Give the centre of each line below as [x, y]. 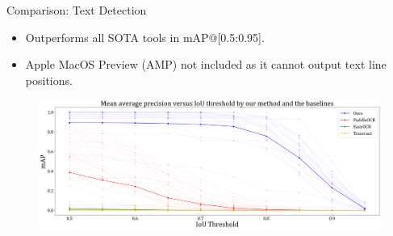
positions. [49, 80]
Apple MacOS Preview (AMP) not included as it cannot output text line [206, 64]
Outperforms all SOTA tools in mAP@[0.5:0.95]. [145, 37]
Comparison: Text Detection [77, 10]
